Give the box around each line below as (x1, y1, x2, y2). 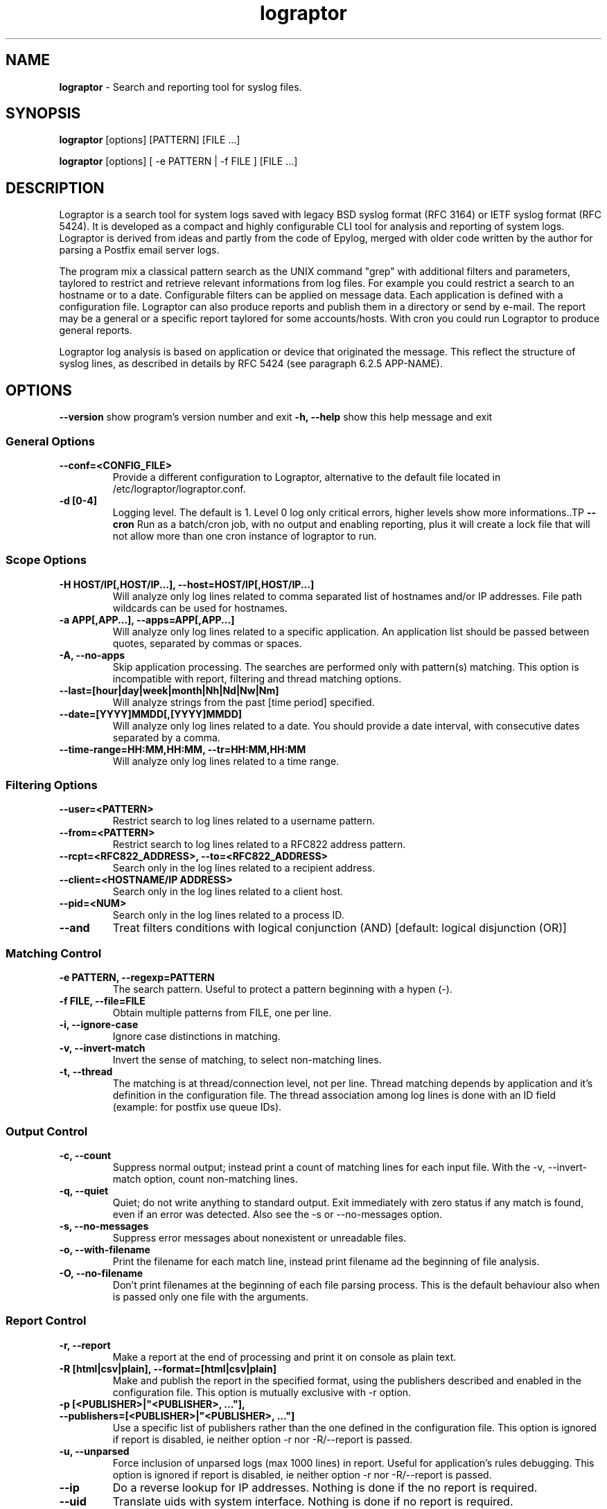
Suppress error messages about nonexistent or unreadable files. (112, 1231, 407, 1244)
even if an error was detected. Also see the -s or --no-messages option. (112, 1208, 443, 1220)
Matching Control (6, 946, 102, 960)
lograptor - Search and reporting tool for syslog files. (59, 80, 302, 93)
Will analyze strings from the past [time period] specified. (112, 696, 375, 708)
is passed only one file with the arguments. (112, 1290, 309, 1303)
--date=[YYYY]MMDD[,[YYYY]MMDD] (59, 707, 243, 720)
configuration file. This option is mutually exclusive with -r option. (112, 1386, 412, 1398)
